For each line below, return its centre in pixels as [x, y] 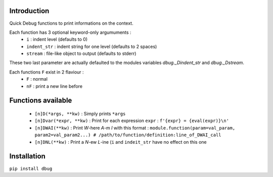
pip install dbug [31, 168]
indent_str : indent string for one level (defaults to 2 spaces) [92, 46]
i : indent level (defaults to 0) [57, 39]
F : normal [37, 79]
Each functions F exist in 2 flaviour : [47, 72]
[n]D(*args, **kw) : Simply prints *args [80, 114]
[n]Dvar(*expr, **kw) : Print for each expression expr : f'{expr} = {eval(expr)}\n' [132, 121]
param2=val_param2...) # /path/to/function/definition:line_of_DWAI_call [128, 135]
